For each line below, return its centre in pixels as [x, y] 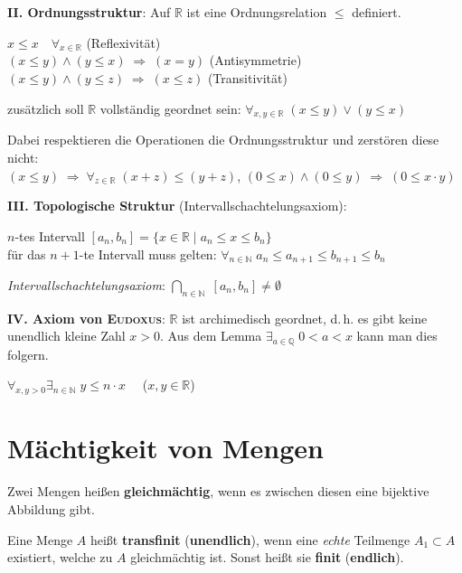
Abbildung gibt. [51, 508]
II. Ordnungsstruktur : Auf [89, 12]
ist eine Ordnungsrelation [257, 12]
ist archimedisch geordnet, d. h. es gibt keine [305, 318]
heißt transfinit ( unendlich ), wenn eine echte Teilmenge [250, 539]
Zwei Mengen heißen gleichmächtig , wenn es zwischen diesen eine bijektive [218, 491]
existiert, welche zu [60, 557]
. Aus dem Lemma [211, 336]
